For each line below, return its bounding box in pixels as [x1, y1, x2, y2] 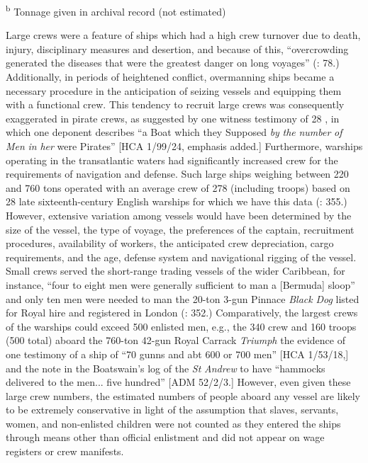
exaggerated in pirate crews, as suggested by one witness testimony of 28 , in [6, 110, 340, 125]
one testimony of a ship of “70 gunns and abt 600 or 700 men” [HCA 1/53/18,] [6, 346, 349, 361]
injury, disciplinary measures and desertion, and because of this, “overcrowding [6, 41, 349, 56]
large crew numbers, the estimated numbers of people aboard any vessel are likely [6, 388, 360, 403]
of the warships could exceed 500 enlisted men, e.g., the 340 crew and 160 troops [6, 319, 357, 333]
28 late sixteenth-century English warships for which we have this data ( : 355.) [6, 194, 347, 209]
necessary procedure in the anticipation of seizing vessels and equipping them [6, 83, 342, 98]
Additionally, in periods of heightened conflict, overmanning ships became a [6, 69, 335, 84]
